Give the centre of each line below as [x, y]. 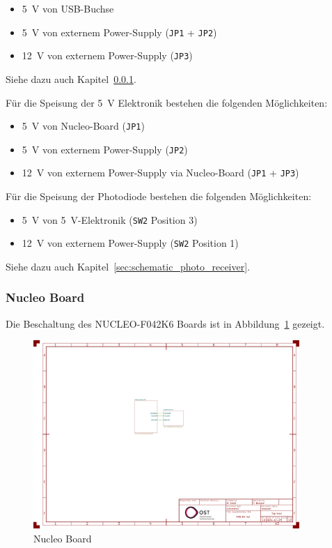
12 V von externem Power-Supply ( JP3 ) [107, 55]
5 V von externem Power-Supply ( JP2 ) [105, 149]
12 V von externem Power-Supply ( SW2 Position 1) [130, 243]
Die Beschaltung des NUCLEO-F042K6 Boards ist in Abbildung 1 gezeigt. [165, 323]
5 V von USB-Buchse [68, 8]
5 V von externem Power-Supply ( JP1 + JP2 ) [119, 32]
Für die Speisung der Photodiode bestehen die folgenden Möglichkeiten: [159, 196]
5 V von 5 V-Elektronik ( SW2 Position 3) [110, 219]
